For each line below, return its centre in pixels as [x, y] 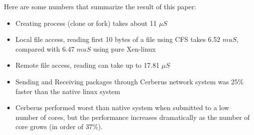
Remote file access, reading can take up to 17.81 [87, 65]
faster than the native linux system [68, 91]
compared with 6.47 [45, 48]
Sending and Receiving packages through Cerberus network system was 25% [129, 81]
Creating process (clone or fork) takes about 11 [86, 23]
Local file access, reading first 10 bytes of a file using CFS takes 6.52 [118, 39]
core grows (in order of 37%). [59, 126]
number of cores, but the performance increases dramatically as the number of [133, 117]
